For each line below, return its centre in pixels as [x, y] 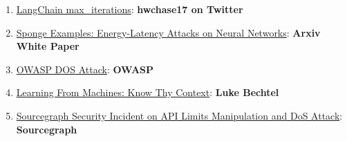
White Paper [48, 46]
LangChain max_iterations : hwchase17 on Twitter [130, 9]
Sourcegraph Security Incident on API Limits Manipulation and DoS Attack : [179, 115]
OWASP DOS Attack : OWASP [85, 69]
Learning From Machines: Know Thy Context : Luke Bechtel [148, 92]
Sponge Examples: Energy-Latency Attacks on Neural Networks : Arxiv [168, 32]
